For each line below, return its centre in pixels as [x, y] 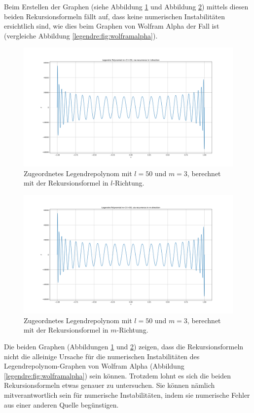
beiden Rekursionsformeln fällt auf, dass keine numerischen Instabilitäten [115, 16]
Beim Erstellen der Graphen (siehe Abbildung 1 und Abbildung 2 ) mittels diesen [126, 6]
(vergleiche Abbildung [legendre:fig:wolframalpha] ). [81, 35]
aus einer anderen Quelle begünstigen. [61, 404]
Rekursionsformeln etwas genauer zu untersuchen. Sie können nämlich [109, 385]
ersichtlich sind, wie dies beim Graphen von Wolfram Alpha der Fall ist [112, 26]
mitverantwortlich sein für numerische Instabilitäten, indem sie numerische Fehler [127, 395]
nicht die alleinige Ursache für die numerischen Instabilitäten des [102, 356]
